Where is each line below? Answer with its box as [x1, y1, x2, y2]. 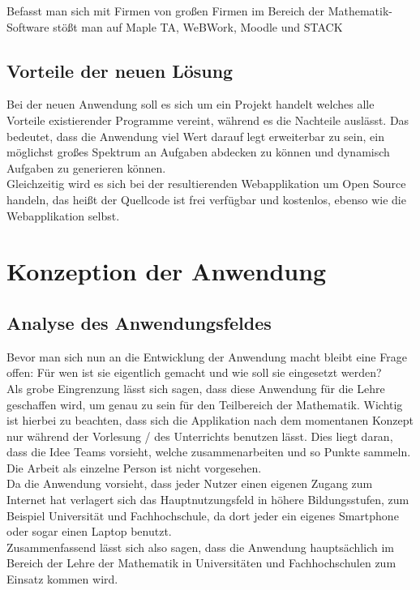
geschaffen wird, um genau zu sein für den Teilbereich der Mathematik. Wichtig [6, 395, 403, 413]
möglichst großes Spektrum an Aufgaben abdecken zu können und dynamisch [6, 143, 390, 160]
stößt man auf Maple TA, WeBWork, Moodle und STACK [53, 18, 343, 35]
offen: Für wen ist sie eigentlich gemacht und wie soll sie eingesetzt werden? [6, 364, 382, 381]
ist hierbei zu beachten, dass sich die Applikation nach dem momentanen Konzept [6, 412, 414, 429]
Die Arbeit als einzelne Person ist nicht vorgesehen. [6, 459, 262, 476]
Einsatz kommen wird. [6, 571, 118, 588]
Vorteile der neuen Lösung [6, 58, 234, 83]
